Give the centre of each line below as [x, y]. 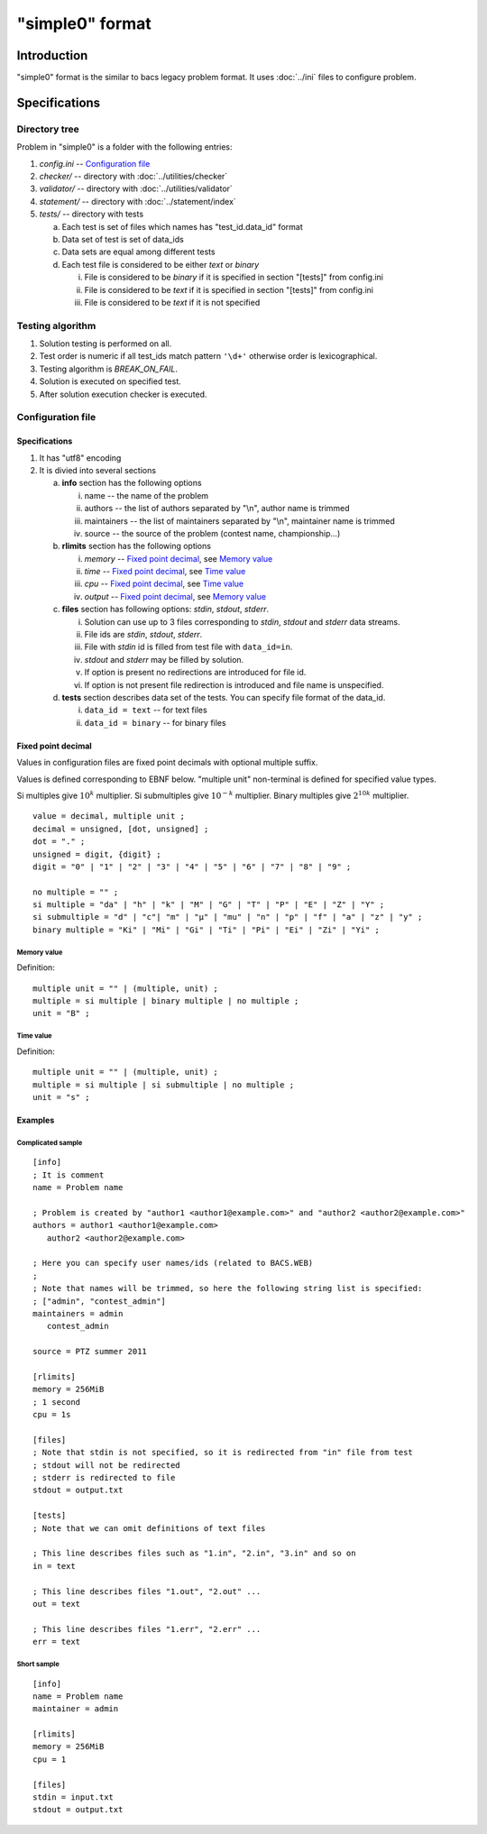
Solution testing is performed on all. [106, 344]
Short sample [38, 1664]
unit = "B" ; [61, 1013]
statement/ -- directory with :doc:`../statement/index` [138, 201]
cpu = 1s [52, 1415]
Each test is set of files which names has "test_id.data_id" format [182, 226]
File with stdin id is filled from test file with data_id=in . [188, 647]
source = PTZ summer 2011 [90, 1352]
